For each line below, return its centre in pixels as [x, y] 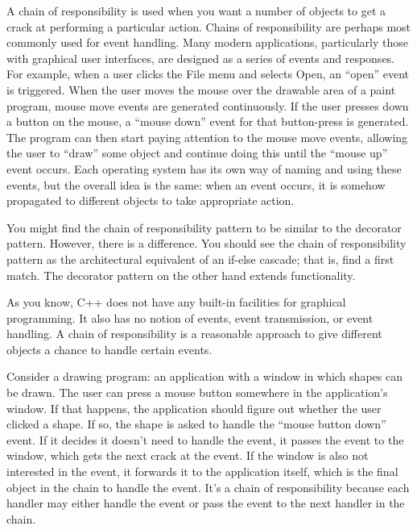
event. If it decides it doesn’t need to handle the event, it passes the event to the [205, 439]
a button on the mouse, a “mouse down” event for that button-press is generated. [208, 121]
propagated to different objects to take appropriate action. [151, 200]
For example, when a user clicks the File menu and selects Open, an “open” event [208, 74]
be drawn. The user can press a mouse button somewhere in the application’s [197, 392]
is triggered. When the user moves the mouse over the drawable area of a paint [201, 89]
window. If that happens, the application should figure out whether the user [194, 408]
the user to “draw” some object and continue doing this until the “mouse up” [197, 153]
